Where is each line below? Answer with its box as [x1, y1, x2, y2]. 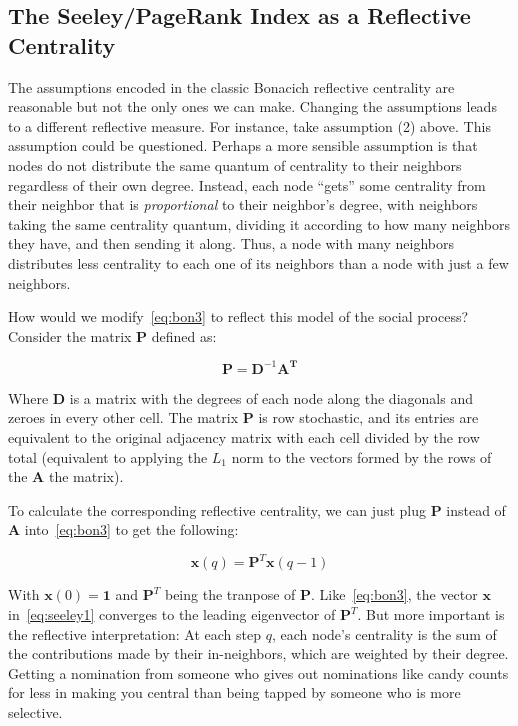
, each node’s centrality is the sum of [271, 623, 497, 644]
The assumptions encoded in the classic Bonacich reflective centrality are [8, 76, 455, 97]
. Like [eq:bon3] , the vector [311, 584, 478, 605]
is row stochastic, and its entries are [258, 407, 479, 428]
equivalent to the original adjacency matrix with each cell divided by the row [8, 427, 480, 447]
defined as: [151, 325, 217, 346]
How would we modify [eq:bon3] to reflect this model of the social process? [8, 306, 469, 327]
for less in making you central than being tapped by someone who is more [8, 682, 461, 703]
